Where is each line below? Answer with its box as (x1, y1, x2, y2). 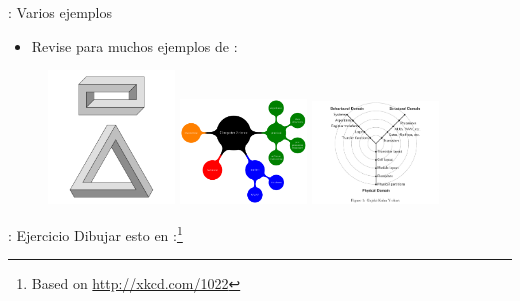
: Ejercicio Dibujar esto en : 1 (8, 222, 183, 245)
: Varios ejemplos (8, 2, 113, 22)
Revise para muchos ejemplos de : (31, 35, 238, 56)
